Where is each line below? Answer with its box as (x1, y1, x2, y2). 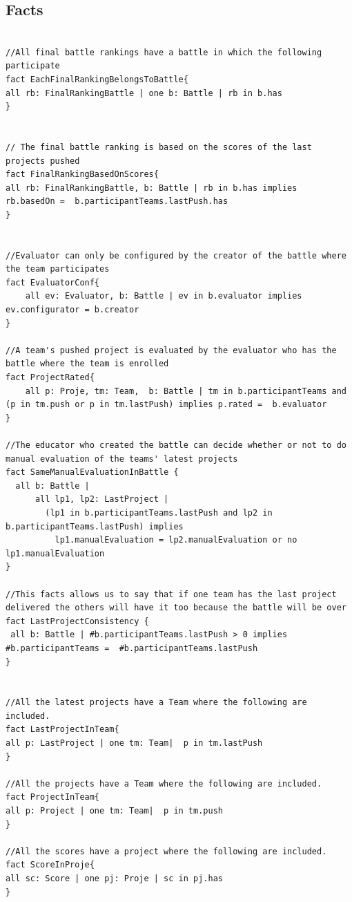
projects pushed (6, 156, 80, 166)
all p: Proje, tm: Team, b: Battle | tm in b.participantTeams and (25, 386, 346, 396)
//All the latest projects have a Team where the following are (6, 697, 307, 708)
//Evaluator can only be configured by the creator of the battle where (6, 250, 346, 261)
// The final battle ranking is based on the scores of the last (6, 142, 312, 152)
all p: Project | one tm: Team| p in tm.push (6, 806, 223, 816)
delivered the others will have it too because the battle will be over (6, 603, 346, 613)
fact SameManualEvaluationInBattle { (6, 467, 179, 478)
